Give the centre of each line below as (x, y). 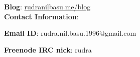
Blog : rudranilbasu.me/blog (47, 6)
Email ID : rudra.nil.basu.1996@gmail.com (70, 33)
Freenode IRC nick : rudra (48, 49)
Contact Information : (41, 16)
